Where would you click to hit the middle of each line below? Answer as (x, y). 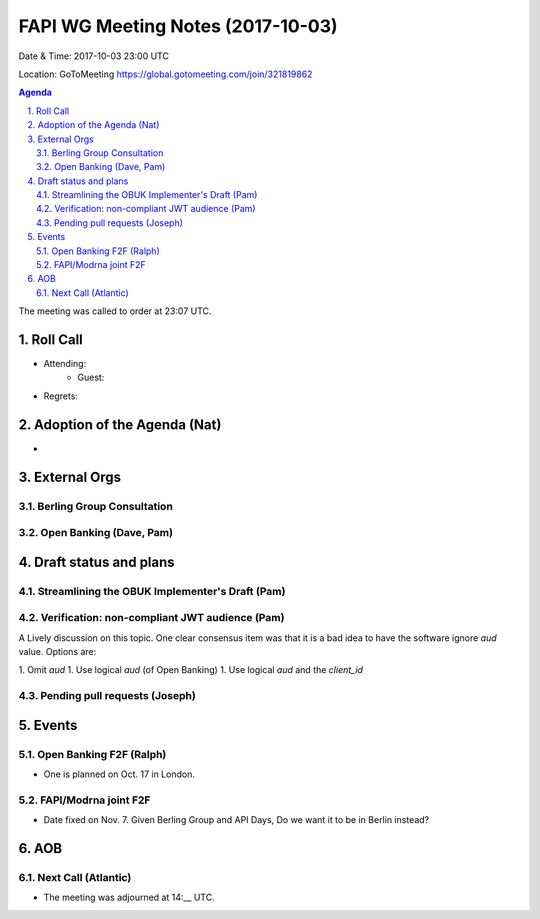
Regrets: (61, 396)
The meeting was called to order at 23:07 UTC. (115, 311)
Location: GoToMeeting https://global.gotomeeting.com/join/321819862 (165, 74)
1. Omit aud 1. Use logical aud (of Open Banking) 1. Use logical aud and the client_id (191, 670)
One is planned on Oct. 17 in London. (119, 774)
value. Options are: (57, 652)
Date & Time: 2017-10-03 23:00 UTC (94, 56)
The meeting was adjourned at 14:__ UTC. (129, 897)
